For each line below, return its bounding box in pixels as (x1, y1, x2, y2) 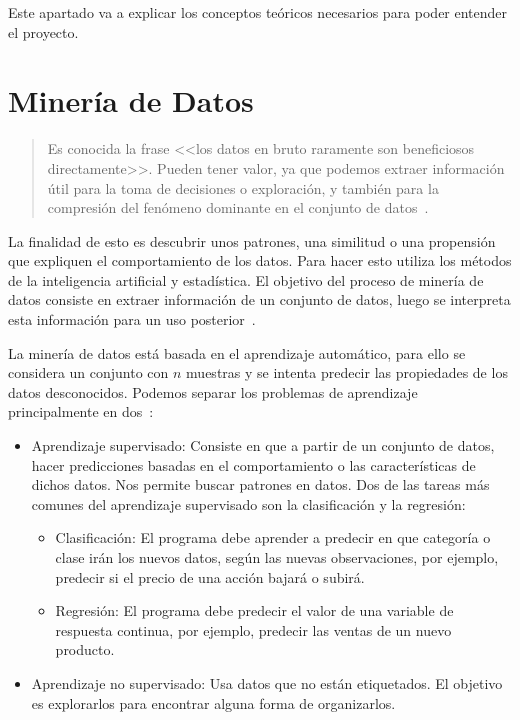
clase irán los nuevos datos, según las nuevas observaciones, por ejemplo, (55, 547, 499, 567)
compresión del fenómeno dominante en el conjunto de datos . (47, 197, 429, 218)
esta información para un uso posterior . (8, 309, 256, 330)
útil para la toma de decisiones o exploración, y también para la (47, 177, 439, 198)
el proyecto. (8, 21, 79, 42)
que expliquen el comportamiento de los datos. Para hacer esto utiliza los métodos (8, 250, 512, 271)
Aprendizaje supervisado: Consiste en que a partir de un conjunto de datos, (31, 435, 495, 456)
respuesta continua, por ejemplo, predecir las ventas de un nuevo (55, 619, 452, 640)
